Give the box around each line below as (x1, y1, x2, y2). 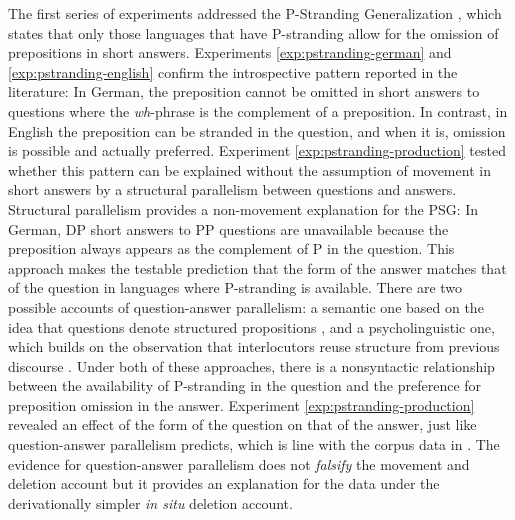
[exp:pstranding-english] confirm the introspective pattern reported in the (8, 61, 458, 82)
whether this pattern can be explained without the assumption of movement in (8, 159, 491, 180)
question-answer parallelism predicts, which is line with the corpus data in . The (8, 434, 500, 455)
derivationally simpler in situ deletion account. (8, 492, 293, 513)
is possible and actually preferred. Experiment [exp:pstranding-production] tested (8, 140, 506, 161)
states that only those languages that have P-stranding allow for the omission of (8, 22, 499, 43)
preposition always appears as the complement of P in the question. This (8, 238, 455, 259)
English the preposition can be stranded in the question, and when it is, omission (8, 120, 506, 141)
